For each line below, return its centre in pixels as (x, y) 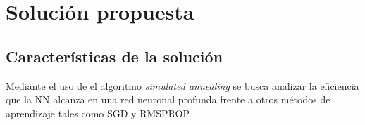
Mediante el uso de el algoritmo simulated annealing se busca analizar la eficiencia (182, 85)
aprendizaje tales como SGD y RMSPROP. (99, 113)
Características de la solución (115, 56)
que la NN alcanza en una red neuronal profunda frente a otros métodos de (168, 99)
